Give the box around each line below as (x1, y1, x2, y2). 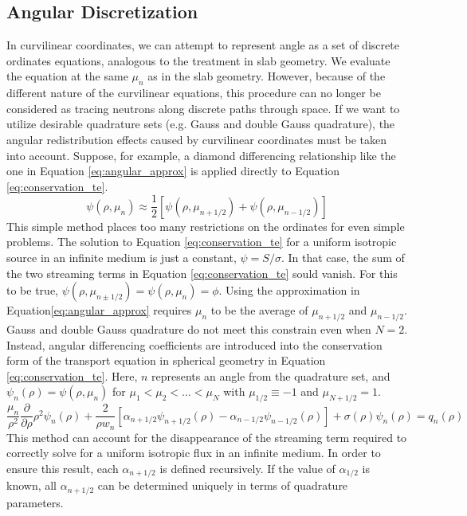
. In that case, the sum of (281, 249, 405, 265)
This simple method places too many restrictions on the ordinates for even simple (6, 217, 405, 234)
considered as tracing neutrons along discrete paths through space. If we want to (6, 100, 400, 116)
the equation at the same (6, 68, 128, 84)
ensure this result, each (6, 459, 119, 476)
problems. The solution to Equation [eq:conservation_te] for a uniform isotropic (6, 233, 397, 250)
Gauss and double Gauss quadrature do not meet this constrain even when (6, 320, 371, 337)
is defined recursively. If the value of (159, 459, 336, 476)
